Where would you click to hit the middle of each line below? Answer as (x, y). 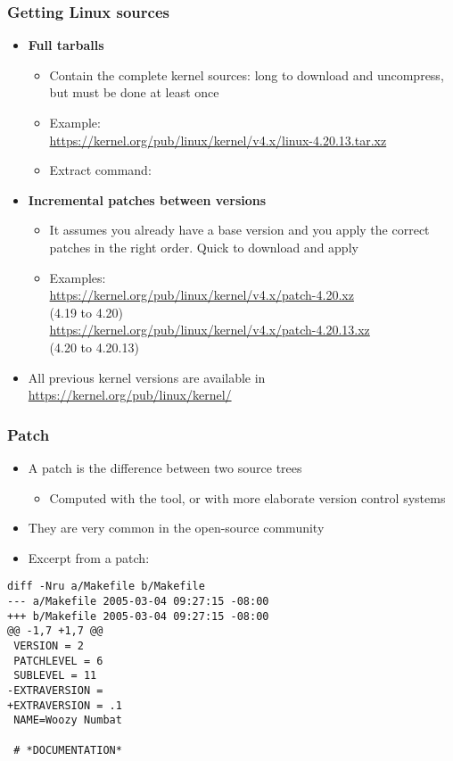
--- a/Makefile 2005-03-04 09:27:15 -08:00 (138, 601)
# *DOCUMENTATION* (68, 750)
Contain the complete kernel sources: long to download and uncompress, (247, 74)
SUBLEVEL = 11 (55, 676)
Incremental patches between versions (147, 199)
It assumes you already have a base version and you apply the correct (239, 230)
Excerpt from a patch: (89, 557)
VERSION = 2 (49, 645)
